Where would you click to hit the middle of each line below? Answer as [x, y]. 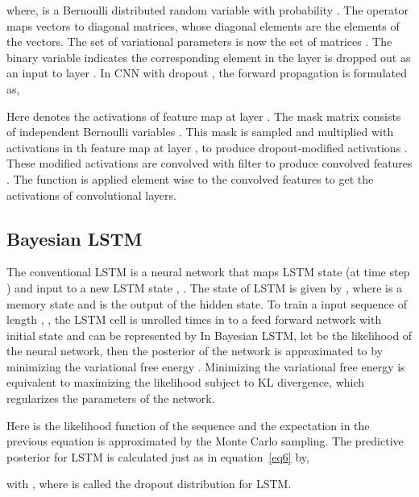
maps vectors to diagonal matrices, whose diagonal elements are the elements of [203, 25]
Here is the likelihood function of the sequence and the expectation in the [188, 425]
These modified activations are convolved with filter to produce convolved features [209, 163]
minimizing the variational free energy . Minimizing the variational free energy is [206, 366]
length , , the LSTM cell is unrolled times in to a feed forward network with [194, 319]
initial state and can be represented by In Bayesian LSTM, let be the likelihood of [209, 335]
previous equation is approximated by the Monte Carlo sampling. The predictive [205, 441]
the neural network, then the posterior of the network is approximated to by [195, 351]
